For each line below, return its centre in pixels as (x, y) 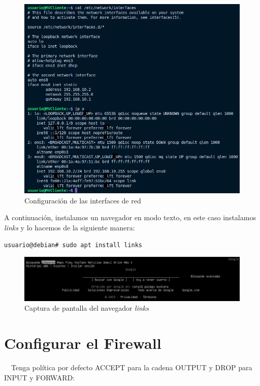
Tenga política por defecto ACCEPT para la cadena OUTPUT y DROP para (132, 367)
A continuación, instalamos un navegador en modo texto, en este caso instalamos (130, 217)
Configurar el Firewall (83, 343)
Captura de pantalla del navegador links (87, 308)
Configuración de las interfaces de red (83, 200)
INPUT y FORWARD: (40, 377)
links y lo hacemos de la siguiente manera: (70, 228)
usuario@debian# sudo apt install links (73, 245)
